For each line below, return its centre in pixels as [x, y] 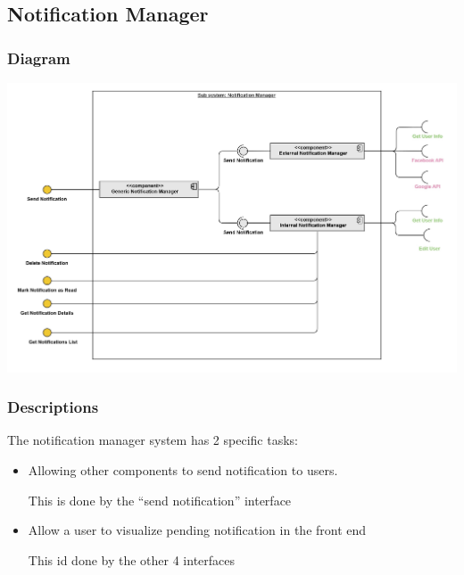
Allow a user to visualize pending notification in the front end [197, 530]
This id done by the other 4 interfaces [132, 559]
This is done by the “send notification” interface [160, 500]
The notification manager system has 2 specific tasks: [153, 440]
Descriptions [53, 407]
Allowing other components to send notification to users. [183, 470]
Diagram [39, 57]
